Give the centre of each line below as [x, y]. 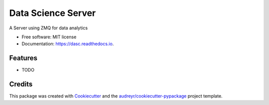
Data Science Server [53, 13]
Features [23, 58]
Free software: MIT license [49, 37]
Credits [21, 84]
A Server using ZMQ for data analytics [49, 28]
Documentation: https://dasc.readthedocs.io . [68, 44]
